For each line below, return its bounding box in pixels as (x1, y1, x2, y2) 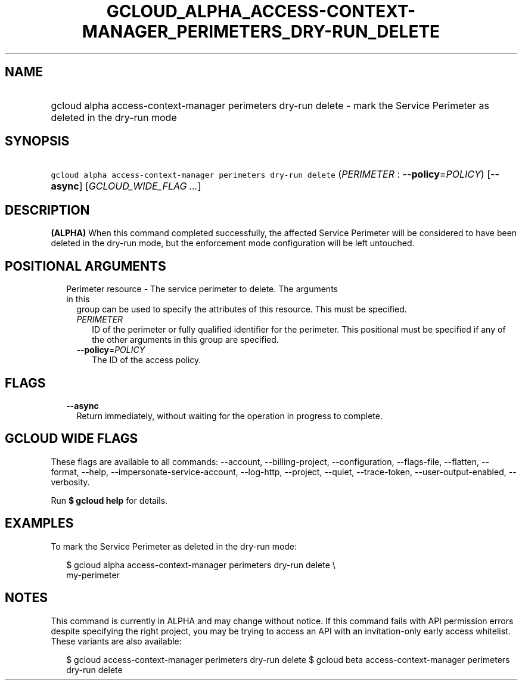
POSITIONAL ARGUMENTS (5, 258, 166, 274)
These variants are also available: (51, 636, 182, 646)
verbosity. (51, 476, 90, 487)
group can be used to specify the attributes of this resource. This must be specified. (76, 304, 407, 315)
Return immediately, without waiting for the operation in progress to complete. (76, 410, 383, 421)
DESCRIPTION (5, 202, 90, 218)
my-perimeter (66, 569, 120, 580)
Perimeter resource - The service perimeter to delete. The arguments (66, 284, 338, 295)
